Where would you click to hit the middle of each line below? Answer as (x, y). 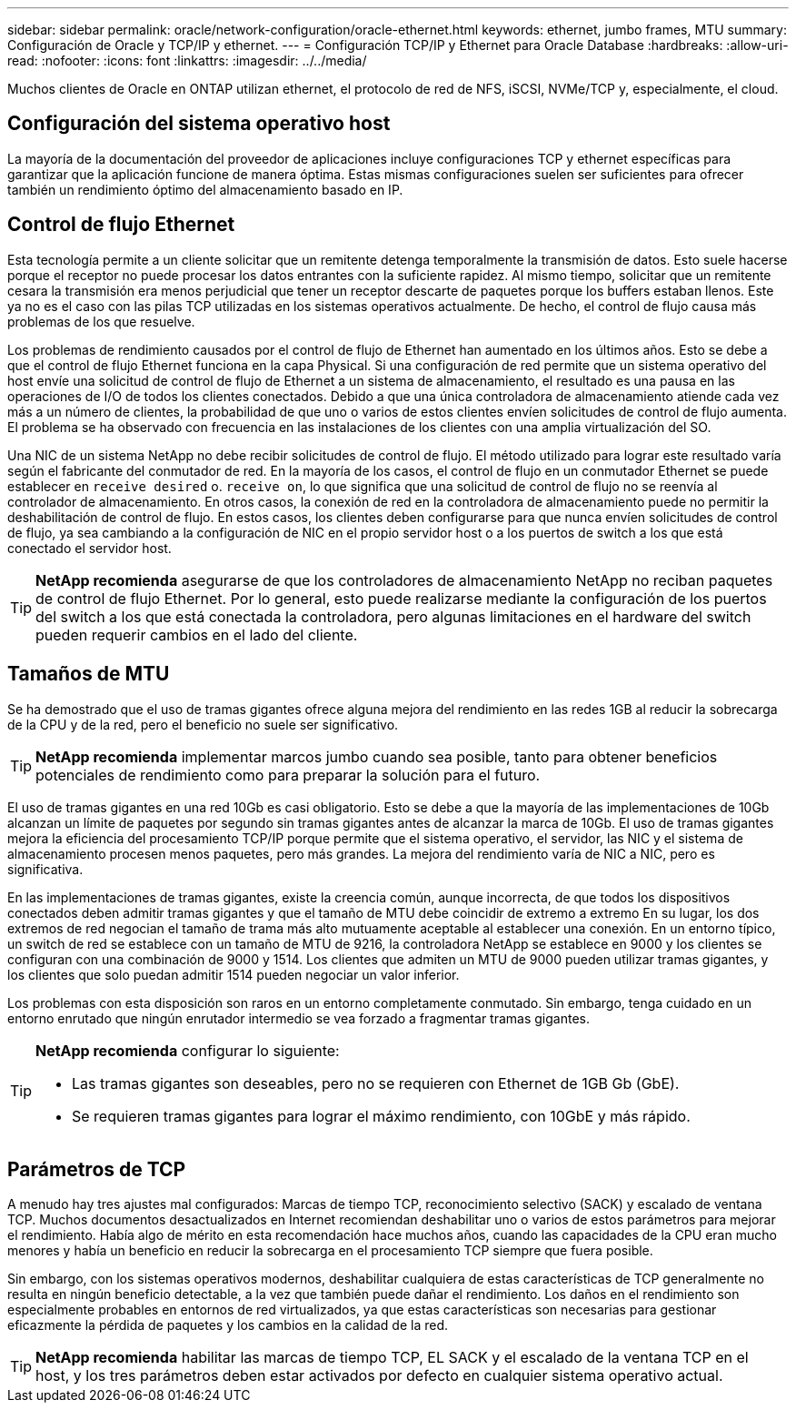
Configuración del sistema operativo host (199, 124)
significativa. (45, 869)
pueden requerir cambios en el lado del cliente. (197, 634)
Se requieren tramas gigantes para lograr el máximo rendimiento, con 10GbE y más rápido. (381, 1116)
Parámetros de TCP (97, 1169)
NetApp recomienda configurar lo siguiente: (188, 1050)
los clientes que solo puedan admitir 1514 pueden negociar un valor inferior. (234, 974)
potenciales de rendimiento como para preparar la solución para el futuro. (288, 775)
